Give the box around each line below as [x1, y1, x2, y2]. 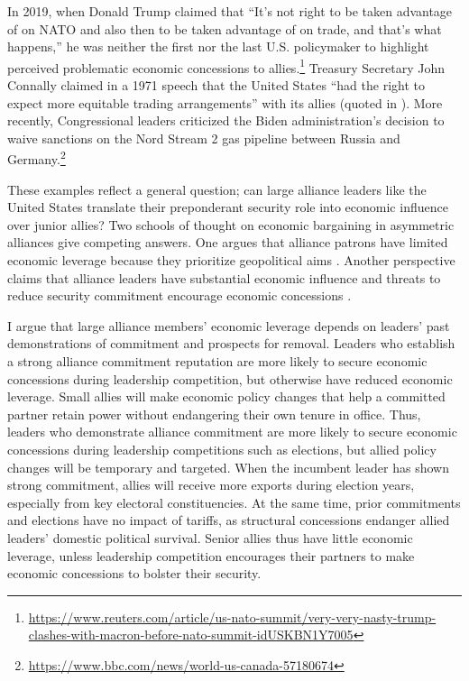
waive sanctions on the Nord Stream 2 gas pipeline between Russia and [7, 128, 400, 147]
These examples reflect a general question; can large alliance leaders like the [7, 179, 427, 198]
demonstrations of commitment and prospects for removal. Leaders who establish [7, 334, 455, 353]
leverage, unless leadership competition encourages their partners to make [7, 546, 415, 565]
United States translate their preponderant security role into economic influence [7, 198, 448, 216]
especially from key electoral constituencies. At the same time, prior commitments [7, 492, 461, 511]
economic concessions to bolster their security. [7, 564, 262, 583]
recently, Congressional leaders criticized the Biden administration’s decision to [7, 111, 445, 130]
